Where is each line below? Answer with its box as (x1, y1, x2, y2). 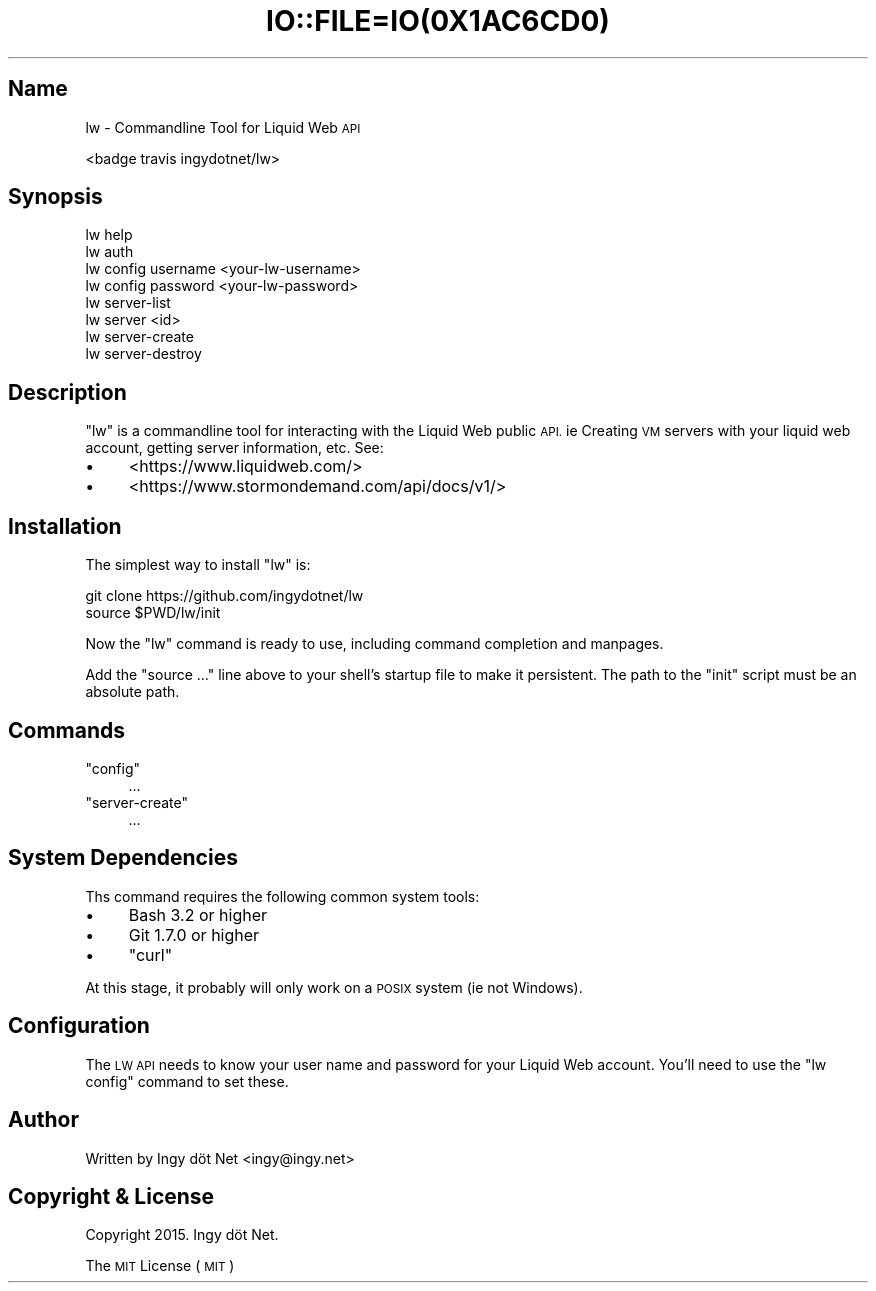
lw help (85, 226, 133, 244)
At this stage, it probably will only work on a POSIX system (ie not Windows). (85, 978, 583, 996)
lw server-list (85, 294, 171, 312)
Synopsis (8, 184, 103, 210)
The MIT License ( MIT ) (85, 1257, 235, 1275)
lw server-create (85, 328, 194, 346)
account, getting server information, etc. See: (85, 439, 384, 457)
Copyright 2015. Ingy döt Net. (85, 1226, 279, 1244)
